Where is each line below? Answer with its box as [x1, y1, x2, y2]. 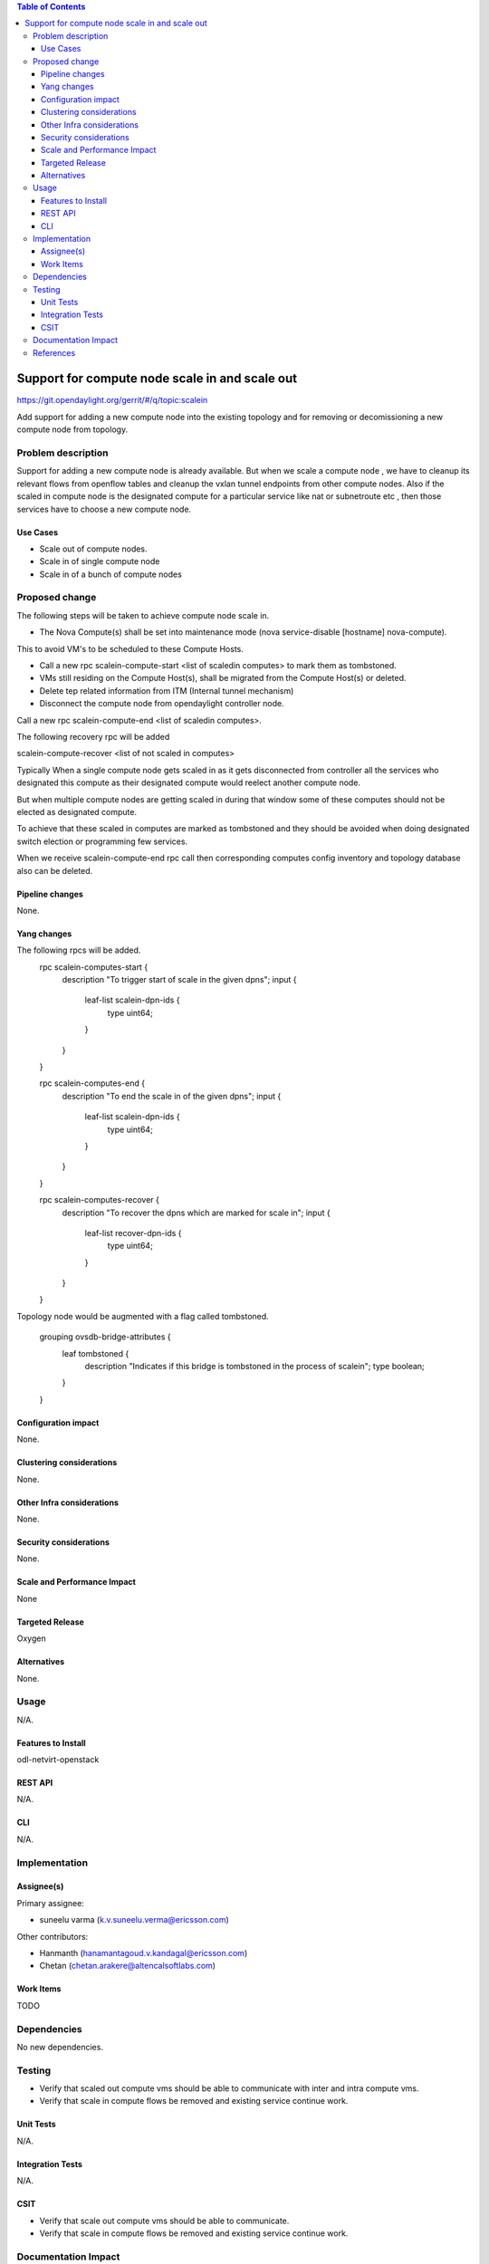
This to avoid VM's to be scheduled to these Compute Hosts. [16, 643, 244, 654]
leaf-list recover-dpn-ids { [84, 1227, 182, 1238]
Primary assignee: [16, 1897, 85, 1908]
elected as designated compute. [16, 806, 138, 817]
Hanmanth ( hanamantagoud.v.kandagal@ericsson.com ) [39, 1948, 248, 1958]
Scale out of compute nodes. [39, 543, 149, 554]
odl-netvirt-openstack [16, 1754, 100, 1765]
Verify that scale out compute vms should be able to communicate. [39, 2215, 290, 2226]
